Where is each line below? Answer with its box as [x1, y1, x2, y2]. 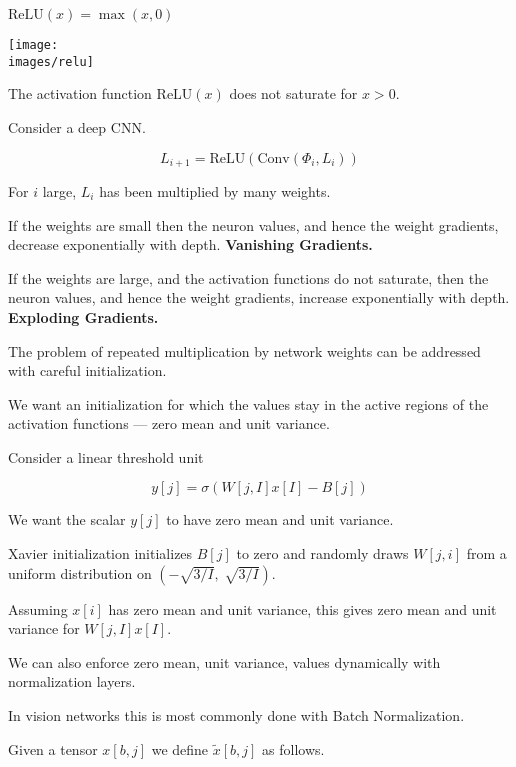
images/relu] [8, 54, 94, 69]
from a [466, 543, 507, 564]
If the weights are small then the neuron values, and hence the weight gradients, [8, 214, 499, 235]
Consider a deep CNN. [8, 116, 146, 137]
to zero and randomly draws [236, 543, 409, 564]
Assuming [8, 598, 68, 619]
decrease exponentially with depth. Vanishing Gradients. [8, 234, 373, 255]
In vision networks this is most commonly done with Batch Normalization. [8, 705, 465, 726]
